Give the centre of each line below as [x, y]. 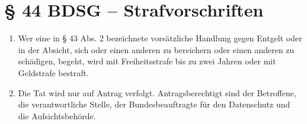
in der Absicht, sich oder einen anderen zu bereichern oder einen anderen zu [156, 49]
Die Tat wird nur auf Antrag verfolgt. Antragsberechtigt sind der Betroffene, [157, 92]
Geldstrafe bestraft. [53, 72]
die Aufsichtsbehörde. [57, 115]
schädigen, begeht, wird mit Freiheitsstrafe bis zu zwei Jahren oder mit [147, 61]
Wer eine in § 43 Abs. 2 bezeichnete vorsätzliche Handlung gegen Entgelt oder [160, 38]
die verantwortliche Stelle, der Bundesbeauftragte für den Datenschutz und [154, 104]
